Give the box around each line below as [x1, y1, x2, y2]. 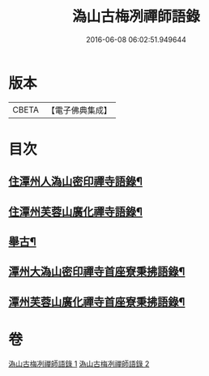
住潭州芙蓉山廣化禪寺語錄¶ [8, 204, 143, 219]
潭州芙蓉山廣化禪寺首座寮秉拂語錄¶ [8, 295, 186, 309]
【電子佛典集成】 [46, 105, 112, 116]
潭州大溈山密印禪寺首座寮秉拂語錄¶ [8, 265, 186, 279]
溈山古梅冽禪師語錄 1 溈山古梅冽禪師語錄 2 [8, 358, 150, 369]
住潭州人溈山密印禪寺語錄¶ [8, 175, 143, 189]
